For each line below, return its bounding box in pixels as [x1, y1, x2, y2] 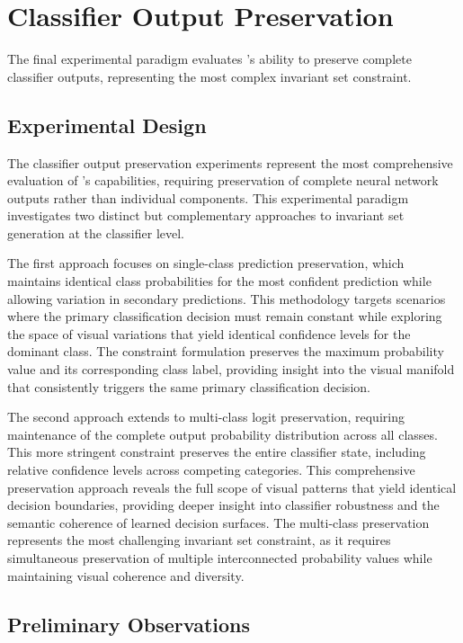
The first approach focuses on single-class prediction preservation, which [7, 254, 405, 272]
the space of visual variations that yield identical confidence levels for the [7, 324, 411, 343]
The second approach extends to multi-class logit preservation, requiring [7, 407, 405, 426]
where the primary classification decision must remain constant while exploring [7, 307, 442, 326]
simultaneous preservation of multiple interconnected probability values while [7, 548, 432, 567]
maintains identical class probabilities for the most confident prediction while [7, 272, 432, 290]
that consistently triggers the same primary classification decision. [7, 377, 370, 396]
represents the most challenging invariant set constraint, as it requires [7, 531, 391, 549]
